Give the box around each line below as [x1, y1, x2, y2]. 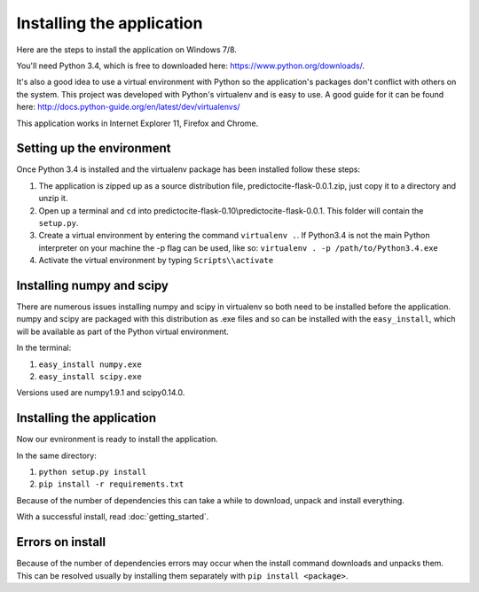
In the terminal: [16, 342, 72, 354]
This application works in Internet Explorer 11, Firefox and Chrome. [16, 118, 259, 129]
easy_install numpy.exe [38, 359, 142, 370]
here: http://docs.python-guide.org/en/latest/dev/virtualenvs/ [16, 102, 240, 113]
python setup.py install [38, 467, 146, 478]
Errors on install [16, 534, 106, 549]
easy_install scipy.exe [38, 372, 142, 381]
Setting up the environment [16, 141, 171, 156]
